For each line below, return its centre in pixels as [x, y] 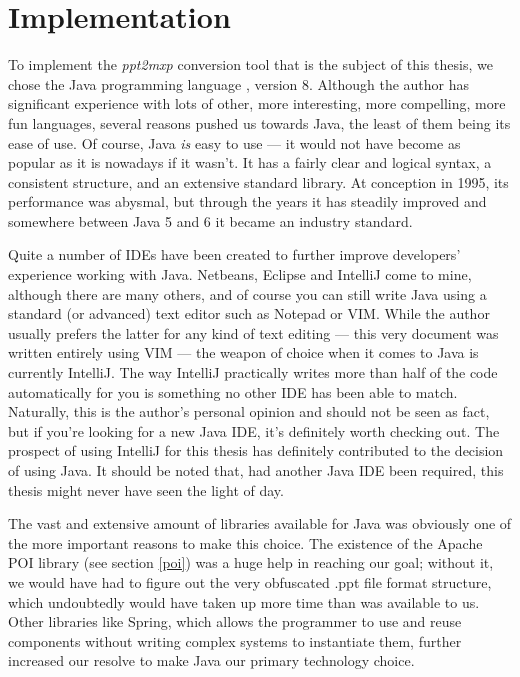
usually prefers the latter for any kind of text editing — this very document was [253, 332]
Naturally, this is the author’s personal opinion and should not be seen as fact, [249, 411]
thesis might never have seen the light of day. [146, 489]
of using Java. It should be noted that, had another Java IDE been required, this [256, 470]
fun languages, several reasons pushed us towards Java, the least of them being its [259, 122]
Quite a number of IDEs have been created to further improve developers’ [234, 254]
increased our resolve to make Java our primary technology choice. [211, 660]
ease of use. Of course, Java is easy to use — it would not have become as [234, 142]
